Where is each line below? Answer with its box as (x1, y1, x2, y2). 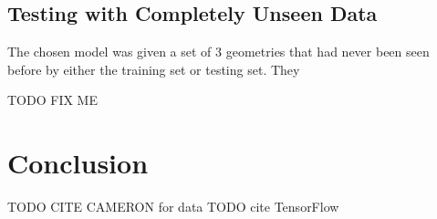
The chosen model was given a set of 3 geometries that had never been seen (7, 42, 430, 61)
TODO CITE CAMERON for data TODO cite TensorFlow (7, 197, 339, 216)
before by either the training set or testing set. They (7, 59, 300, 78)
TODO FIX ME (7, 90, 98, 109)
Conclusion (7, 144, 149, 182)
